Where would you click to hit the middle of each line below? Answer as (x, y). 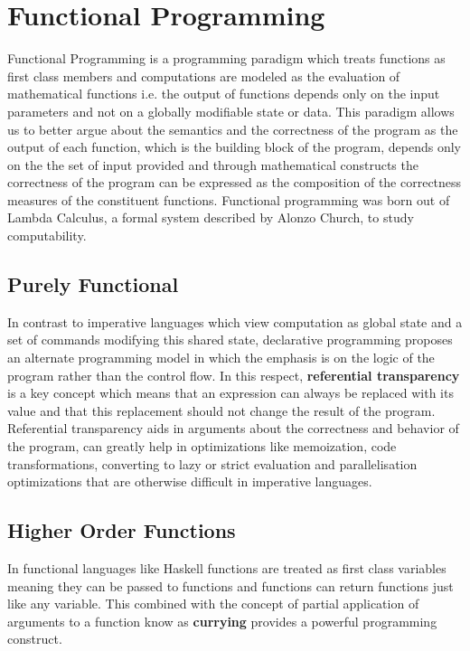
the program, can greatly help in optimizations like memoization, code (202, 446)
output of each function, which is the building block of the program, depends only (234, 147)
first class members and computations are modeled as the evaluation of (204, 75)
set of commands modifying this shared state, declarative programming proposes (230, 340)
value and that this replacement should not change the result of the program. (221, 410)
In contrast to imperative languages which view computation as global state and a (235, 321)
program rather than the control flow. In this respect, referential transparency (234, 375)
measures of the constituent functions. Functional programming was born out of (229, 199)
